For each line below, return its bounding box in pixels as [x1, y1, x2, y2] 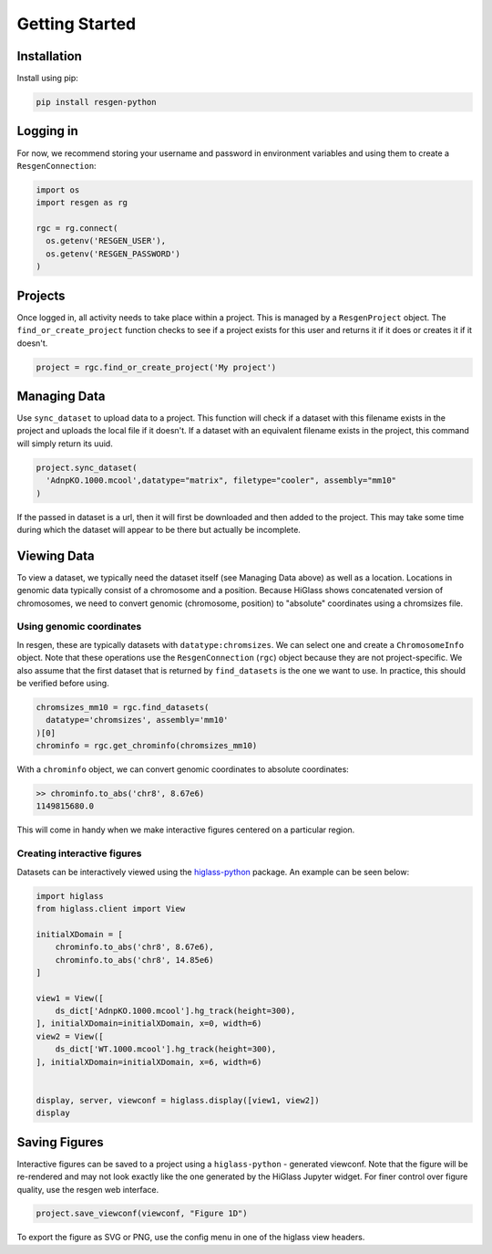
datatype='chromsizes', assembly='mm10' [46, 715, 229, 726]
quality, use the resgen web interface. [16, 1184, 159, 1195]
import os [36, 184, 80, 195]
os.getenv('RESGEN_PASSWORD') [46, 248, 181, 259]
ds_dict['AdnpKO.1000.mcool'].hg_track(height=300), [55, 1006, 296, 1017]
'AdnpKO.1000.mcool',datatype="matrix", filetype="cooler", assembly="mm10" [46, 475, 396, 486]
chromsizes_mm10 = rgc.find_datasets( [36, 702, 210, 712]
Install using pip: [16, 73, 79, 84]
